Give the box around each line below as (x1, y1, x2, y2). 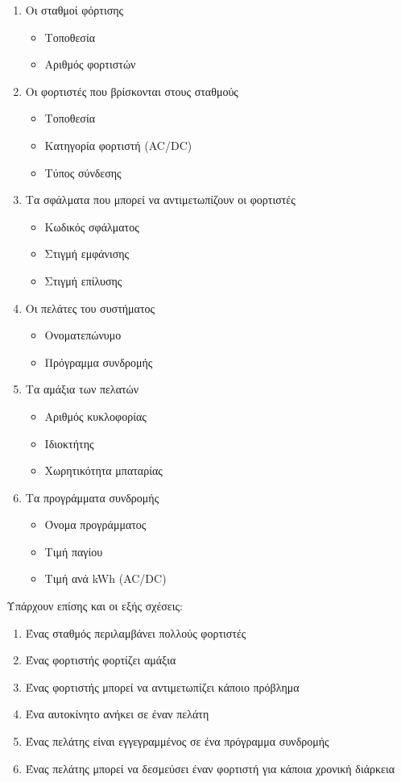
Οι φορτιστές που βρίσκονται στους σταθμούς (25, 82, 238, 99)
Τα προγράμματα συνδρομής (25, 489, 159, 505)
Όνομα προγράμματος (44, 516, 147, 533)
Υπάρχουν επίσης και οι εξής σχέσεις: (6, 597, 183, 614)
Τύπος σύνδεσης (44, 164, 122, 181)
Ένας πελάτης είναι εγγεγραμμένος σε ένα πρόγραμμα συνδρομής (25, 733, 329, 750)
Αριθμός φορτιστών (44, 56, 136, 73)
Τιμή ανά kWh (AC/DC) (44, 570, 167, 587)
